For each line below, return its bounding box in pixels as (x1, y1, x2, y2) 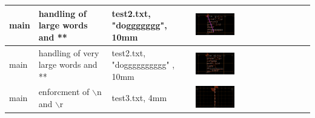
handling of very (38, 46, 99, 59)
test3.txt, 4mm (111, 91, 167, 104)
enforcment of (38, 85, 90, 98)
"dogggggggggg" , (111, 58, 175, 71)
